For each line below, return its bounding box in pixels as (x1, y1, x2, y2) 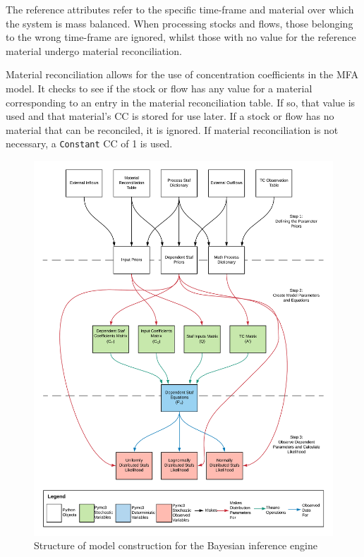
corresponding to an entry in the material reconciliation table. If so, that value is (6, 94, 356, 109)
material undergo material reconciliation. (6, 43, 182, 58)
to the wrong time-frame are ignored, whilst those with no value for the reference (6, 30, 356, 44)
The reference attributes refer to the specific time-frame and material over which (6, 2, 354, 16)
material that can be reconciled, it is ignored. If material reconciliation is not (6, 122, 339, 137)
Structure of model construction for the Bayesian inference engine (34, 538, 317, 553)
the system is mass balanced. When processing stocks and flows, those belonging (6, 16, 353, 30)
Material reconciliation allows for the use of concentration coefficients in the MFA (6, 67, 358, 82)
